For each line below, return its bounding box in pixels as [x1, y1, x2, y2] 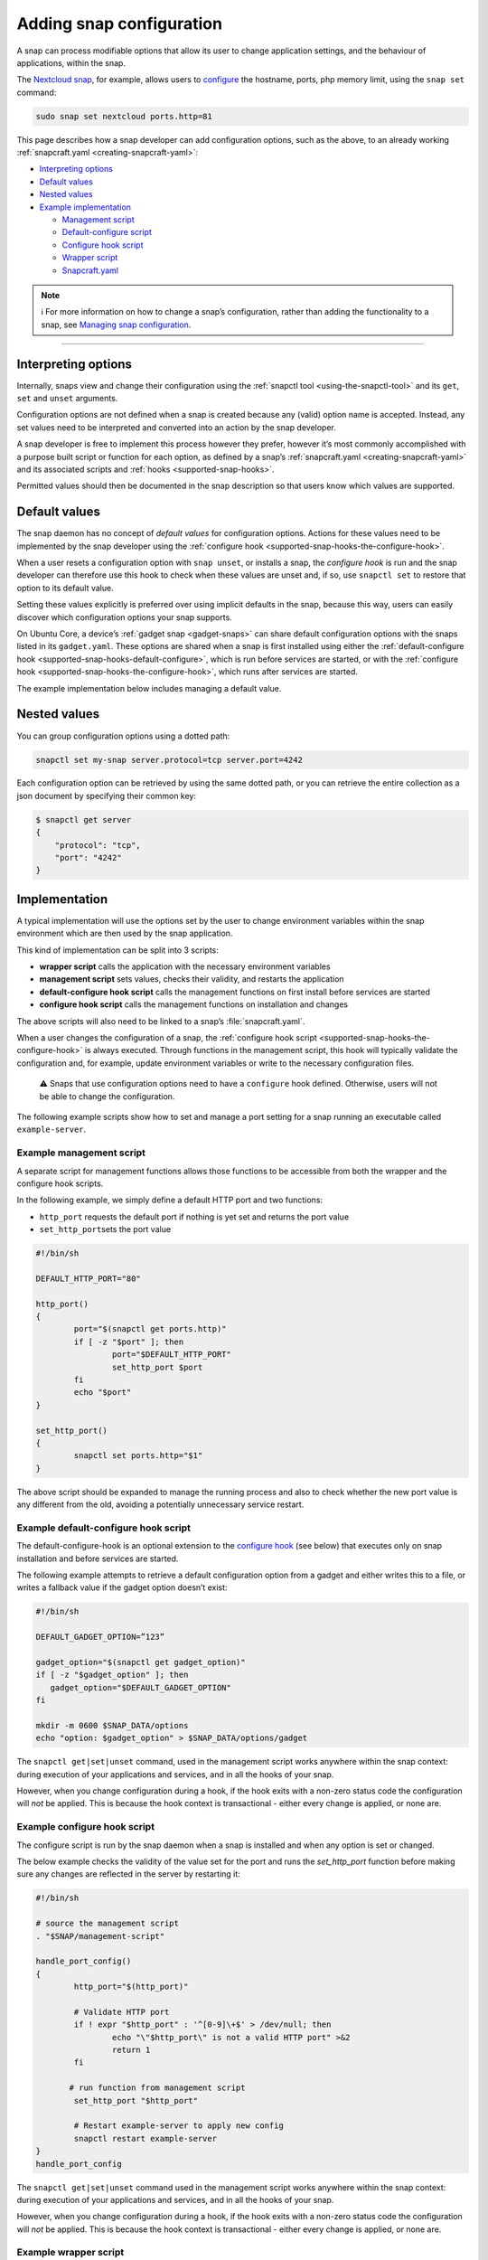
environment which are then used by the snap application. [16, 928, 233, 939]
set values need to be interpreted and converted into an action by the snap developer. [16, 421, 336, 433]
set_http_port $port [111, 1361, 203, 1372]
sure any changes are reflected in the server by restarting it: [16, 1869, 241, 1879]
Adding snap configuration [16, 14, 223, 33]
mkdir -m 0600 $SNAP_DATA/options [35, 1720, 189, 1730]
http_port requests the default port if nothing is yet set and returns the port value [39, 1211, 350, 1222]
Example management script [16, 1146, 146, 1159]
